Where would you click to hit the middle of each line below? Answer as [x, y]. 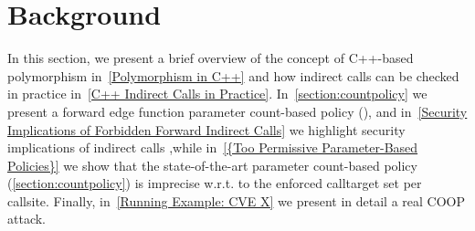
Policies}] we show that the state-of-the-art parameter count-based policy [212, 165]
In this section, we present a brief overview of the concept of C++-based [211, 58]
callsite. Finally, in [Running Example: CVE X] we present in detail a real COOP [236, 200]
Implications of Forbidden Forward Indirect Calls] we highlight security [206, 129]
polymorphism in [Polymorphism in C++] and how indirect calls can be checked [233, 75]
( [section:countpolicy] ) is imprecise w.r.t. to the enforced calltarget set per [215, 183]
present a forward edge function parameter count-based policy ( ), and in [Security [237, 111]
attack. [26, 219]
